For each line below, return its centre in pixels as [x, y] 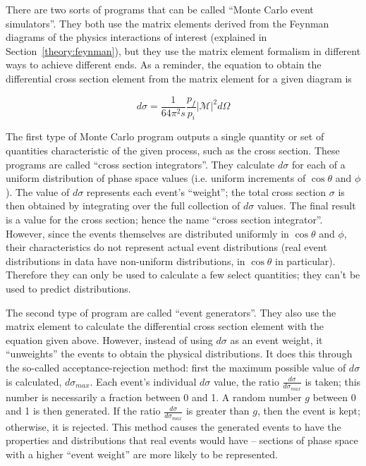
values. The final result [306, 206]
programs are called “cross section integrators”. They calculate [140, 164]
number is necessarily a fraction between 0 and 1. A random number [154, 397]
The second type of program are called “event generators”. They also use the [171, 312]
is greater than [218, 411]
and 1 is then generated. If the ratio [83, 411]
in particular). [305, 260]
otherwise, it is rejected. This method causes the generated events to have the [173, 426]
